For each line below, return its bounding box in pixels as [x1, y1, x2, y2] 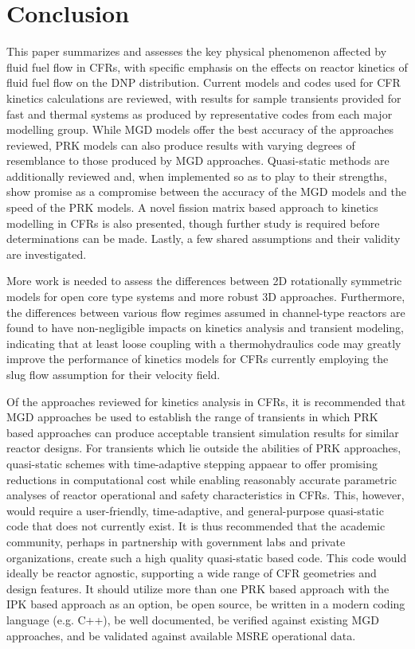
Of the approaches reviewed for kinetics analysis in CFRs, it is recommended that [6, 393, 406, 409]
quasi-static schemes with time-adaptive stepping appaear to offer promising [6, 455, 378, 471]
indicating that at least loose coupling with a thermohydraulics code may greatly [6, 334, 401, 351]
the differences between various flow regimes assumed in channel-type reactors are [6, 303, 405, 320]
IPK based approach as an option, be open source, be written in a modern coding [6, 596, 405, 612]
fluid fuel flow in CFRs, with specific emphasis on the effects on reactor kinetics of [6, 58, 408, 75]
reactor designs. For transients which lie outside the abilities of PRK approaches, [6, 440, 401, 456]
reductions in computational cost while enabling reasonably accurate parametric [6, 471, 397, 487]
